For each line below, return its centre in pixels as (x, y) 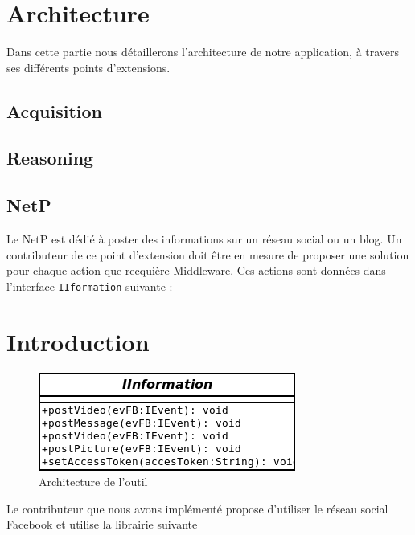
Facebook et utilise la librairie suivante (102, 524)
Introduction (78, 341)
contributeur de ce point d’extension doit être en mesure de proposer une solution (208, 254)
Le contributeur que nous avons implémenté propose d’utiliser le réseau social (197, 508)
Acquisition (54, 110)
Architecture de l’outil (93, 482)
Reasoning (50, 158)
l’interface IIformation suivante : (90, 286)
